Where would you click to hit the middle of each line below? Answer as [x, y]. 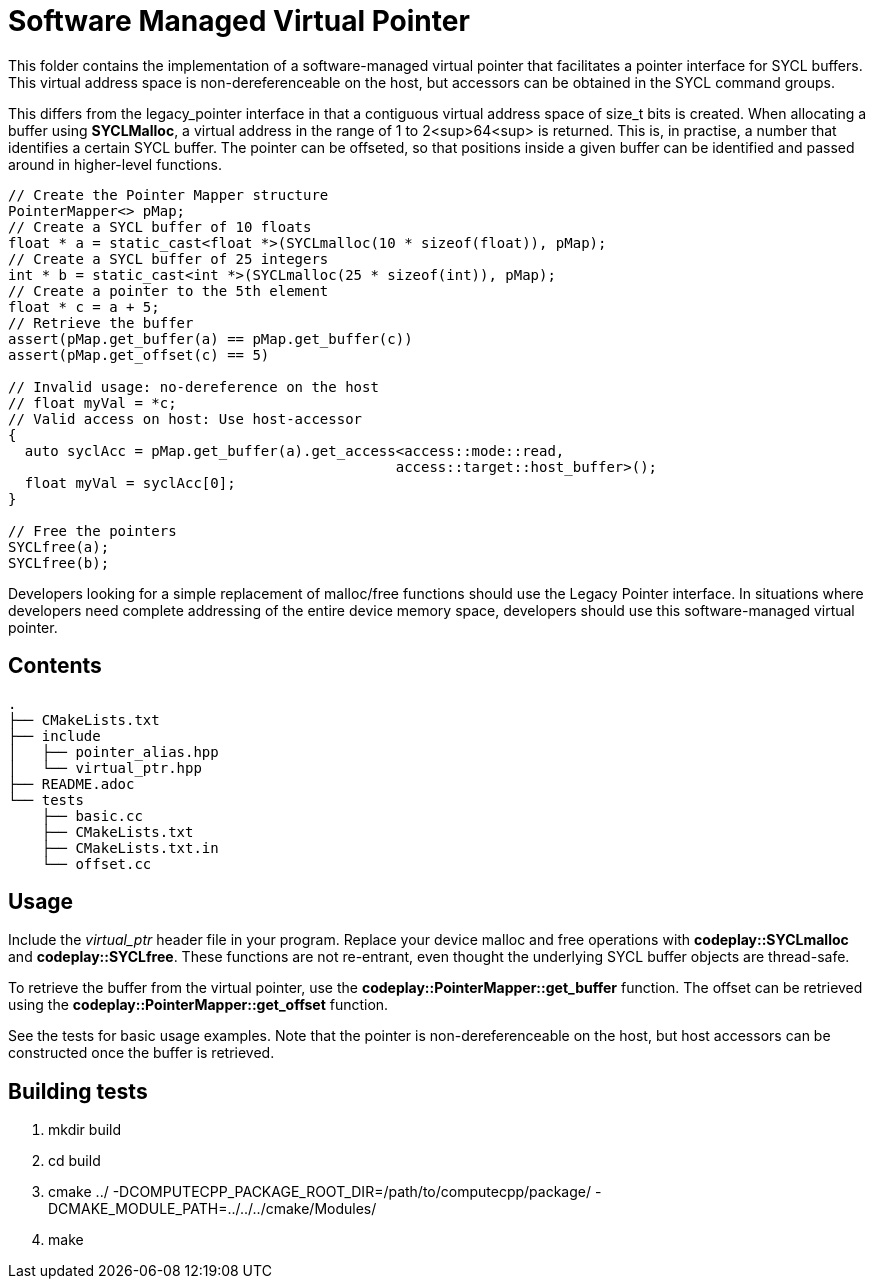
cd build [74, 1161]
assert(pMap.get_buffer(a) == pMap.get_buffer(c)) [210, 338]
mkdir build [85, 1130]
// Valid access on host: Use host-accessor [185, 418]
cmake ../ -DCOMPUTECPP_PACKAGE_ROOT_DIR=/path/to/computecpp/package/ [320, 1192]
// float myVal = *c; [92, 402]
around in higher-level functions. [115, 164]
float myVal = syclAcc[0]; [130, 482]
